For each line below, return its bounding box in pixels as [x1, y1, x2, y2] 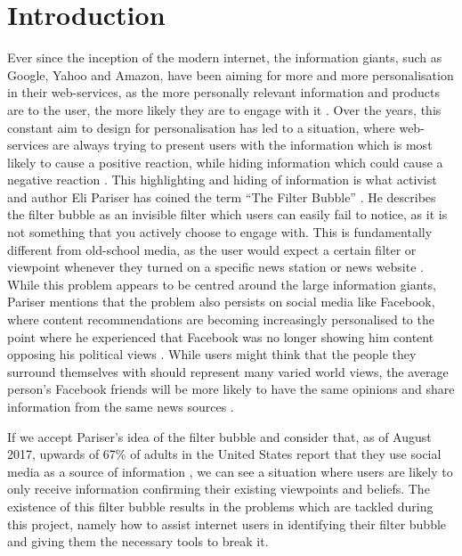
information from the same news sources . [7, 397, 234, 415]
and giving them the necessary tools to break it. [7, 532, 269, 551]
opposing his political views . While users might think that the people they [7, 345, 417, 364]
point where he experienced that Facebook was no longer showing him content [7, 327, 434, 346]
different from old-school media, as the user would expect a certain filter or [7, 240, 417, 258]
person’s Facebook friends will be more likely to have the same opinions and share [7, 380, 455, 398]
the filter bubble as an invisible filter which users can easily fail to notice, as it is [7, 205, 448, 224]
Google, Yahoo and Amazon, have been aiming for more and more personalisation [7, 65, 454, 84]
